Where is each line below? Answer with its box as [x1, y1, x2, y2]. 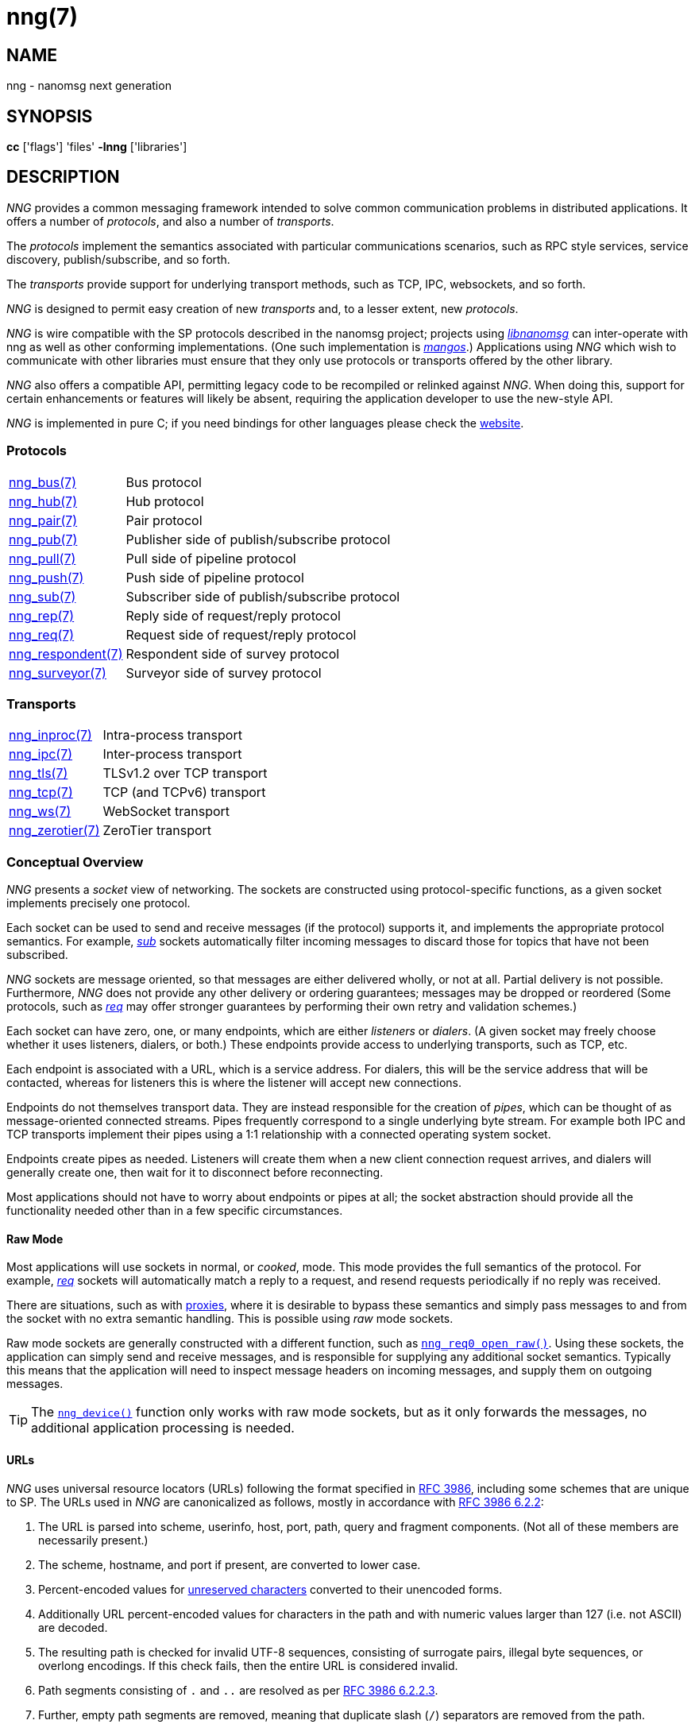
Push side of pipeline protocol [125, 569, 304, 586]
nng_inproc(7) [9, 727, 92, 744]
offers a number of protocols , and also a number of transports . [6, 214, 334, 228]
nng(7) [6, 3, 78, 30]
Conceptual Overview [6, 853, 144, 870]
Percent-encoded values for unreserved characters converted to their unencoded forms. [38, 1582, 503, 1596]
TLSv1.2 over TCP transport [102, 765, 268, 782]
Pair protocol [125, 512, 203, 528]
